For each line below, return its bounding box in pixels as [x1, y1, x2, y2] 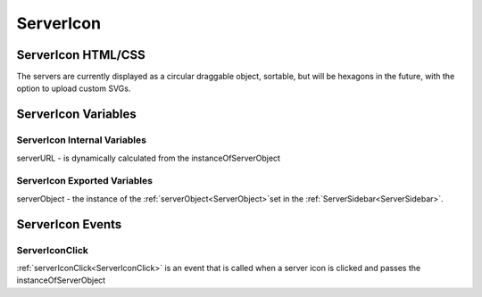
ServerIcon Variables [16, 107, 137, 122]
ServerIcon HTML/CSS [16, 47, 146, 62]
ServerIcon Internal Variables [16, 134, 147, 146]
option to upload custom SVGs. [16, 83, 131, 94]
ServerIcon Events [16, 217, 122, 232]
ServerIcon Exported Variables [16, 175, 154, 187]
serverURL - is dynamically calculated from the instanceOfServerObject [16, 153, 281, 163]
